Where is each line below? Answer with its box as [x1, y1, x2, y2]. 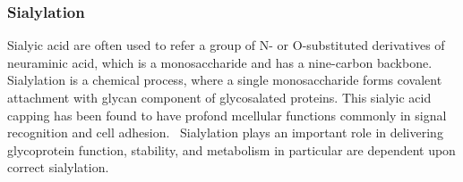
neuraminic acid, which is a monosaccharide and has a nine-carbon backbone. [7, 53, 433, 71]
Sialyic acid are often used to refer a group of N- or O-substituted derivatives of [7, 36, 445, 54]
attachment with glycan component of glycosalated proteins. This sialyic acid [7, 88, 432, 106]
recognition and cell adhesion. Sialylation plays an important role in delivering [7, 123, 443, 142]
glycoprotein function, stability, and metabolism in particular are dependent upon [7, 140, 456, 159]
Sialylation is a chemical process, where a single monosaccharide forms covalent [7, 70, 442, 89]
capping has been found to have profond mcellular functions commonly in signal [7, 105, 447, 124]
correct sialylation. [7, 158, 109, 177]
